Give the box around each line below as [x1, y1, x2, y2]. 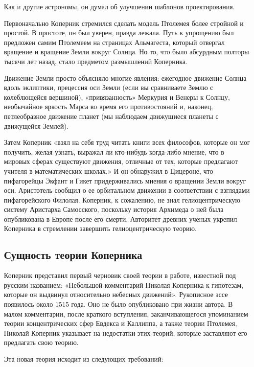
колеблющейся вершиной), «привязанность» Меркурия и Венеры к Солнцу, [4, 92, 230, 102]
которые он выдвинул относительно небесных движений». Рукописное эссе [4, 289, 228, 299]
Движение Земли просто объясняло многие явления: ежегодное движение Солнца [4, 72, 247, 83]
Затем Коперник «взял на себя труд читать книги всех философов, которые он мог [4, 137, 250, 147]
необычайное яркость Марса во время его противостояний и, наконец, [4, 101, 213, 112]
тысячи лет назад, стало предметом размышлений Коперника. [4, 56, 187, 66]
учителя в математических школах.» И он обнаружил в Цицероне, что [4, 165, 213, 176]
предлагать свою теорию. [4, 337, 79, 347]
